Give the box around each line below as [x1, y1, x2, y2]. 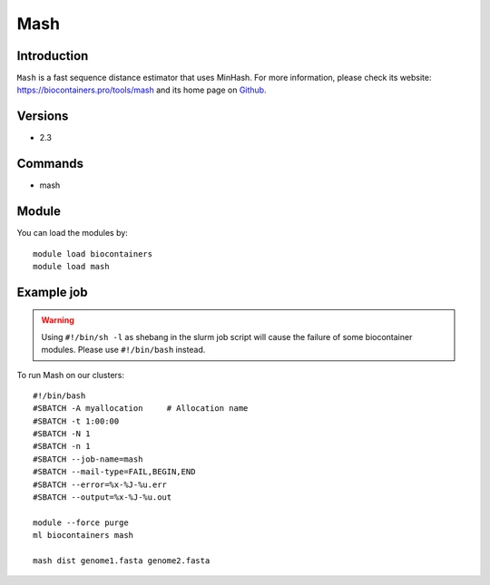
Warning [41, 315, 74, 326]
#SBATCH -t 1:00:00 [33, 415, 120, 426]
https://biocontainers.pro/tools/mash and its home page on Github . [16, 84, 267, 95]
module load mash [33, 261, 110, 271]
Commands [16, 156, 84, 171]
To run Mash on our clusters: [16, 369, 124, 380]
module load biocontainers [33, 249, 153, 258]
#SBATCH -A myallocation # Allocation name [33, 404, 249, 414]
